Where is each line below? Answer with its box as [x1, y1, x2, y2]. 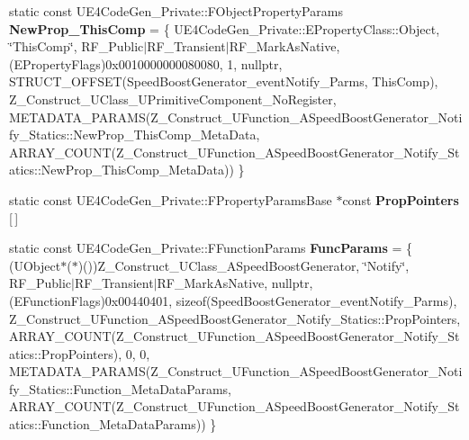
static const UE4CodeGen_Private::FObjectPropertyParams [9, 2, 343, 20]
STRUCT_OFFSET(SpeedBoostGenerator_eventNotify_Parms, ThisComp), [9, 72, 438, 91]
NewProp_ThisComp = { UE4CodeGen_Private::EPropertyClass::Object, [9, 19, 440, 38]
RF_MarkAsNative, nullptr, [157, 274, 313, 292]
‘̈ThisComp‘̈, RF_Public [9, 37, 144, 56]
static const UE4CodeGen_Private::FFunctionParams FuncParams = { [9, 238, 412, 257]
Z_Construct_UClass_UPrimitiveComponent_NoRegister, [9, 89, 337, 108]
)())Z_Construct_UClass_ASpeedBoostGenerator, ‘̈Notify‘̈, [77, 256, 410, 274]
